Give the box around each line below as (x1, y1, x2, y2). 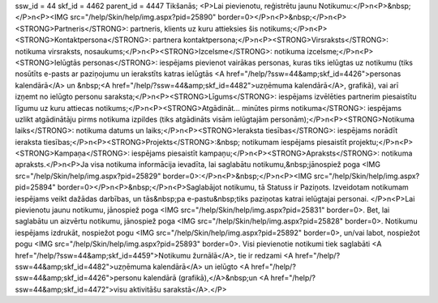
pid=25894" (15, 182, 56, 192)
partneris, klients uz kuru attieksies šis (130, 23, 259, 33)
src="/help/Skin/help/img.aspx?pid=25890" (70, 12, 217, 22)
